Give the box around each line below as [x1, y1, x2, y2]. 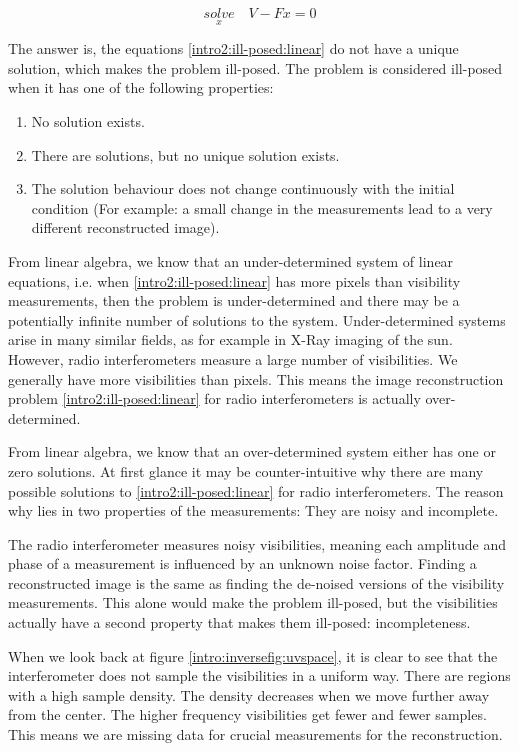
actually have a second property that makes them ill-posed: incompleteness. [8, 612, 471, 633]
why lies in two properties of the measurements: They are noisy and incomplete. [8, 500, 499, 521]
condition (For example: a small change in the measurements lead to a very [31, 197, 493, 218]
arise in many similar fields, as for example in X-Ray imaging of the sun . [8, 329, 453, 350]
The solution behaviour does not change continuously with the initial [31, 178, 455, 199]
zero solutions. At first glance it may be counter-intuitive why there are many [8, 460, 484, 481]
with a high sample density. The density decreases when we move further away [8, 684, 490, 705]
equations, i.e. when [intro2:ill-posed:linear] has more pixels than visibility [8, 270, 461, 291]
